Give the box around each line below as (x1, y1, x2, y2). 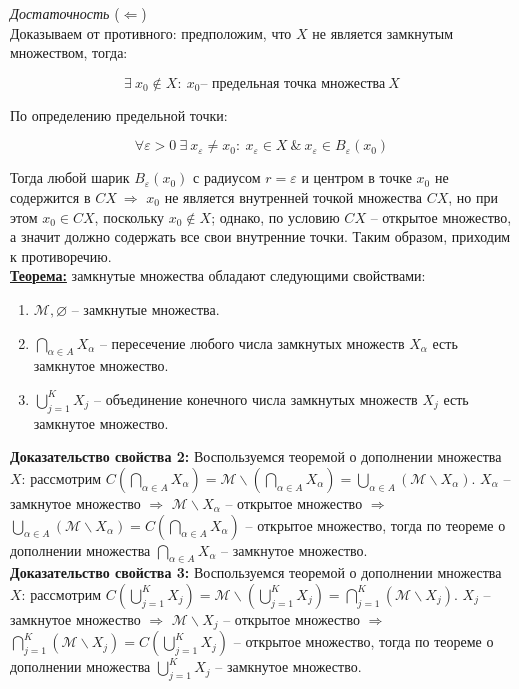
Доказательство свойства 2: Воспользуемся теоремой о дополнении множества (10, 446, 502, 467)
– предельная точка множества (200, 76, 386, 91)
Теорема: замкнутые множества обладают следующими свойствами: (10, 265, 426, 286)
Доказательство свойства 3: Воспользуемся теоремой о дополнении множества (10, 562, 502, 583)
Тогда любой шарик (10, 167, 130, 188)
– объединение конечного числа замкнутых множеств (94, 388, 418, 409)
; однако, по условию (211, 206, 340, 227)
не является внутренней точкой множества (164, 186, 422, 207)
